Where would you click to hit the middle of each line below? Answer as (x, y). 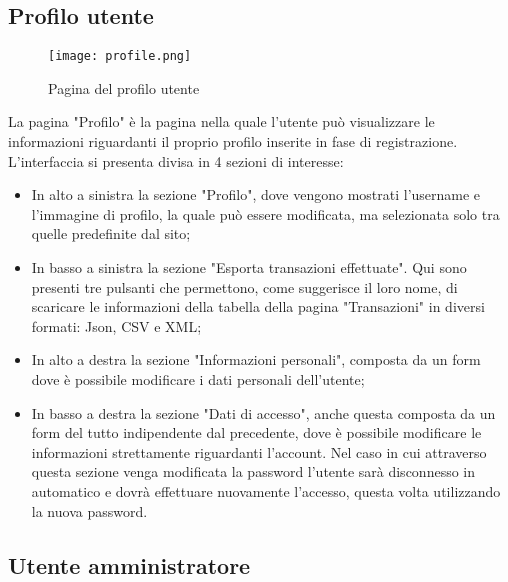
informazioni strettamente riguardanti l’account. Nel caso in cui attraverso (259, 451)
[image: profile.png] (120, 56)
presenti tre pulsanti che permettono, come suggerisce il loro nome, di (244, 286)
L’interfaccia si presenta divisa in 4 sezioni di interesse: (176, 160)
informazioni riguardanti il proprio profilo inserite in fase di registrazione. (233, 141)
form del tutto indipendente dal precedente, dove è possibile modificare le (256, 432)
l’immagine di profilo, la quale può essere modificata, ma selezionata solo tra (265, 213)
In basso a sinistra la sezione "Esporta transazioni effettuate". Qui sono (249, 267)
